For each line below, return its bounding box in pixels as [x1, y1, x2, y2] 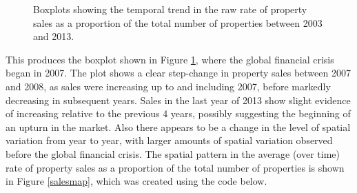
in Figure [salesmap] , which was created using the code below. [6, 174, 267, 188]
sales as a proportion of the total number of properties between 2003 [33, 15, 323, 30]
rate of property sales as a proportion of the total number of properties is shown [6, 160, 345, 174]
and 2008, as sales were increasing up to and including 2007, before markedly [6, 79, 331, 93]
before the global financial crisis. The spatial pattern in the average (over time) [6, 146, 340, 161]
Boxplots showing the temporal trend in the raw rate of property [33, 2, 307, 16]
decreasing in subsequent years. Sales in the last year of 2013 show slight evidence [6, 92, 351, 107]
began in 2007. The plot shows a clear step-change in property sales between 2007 [6, 65, 351, 80]
